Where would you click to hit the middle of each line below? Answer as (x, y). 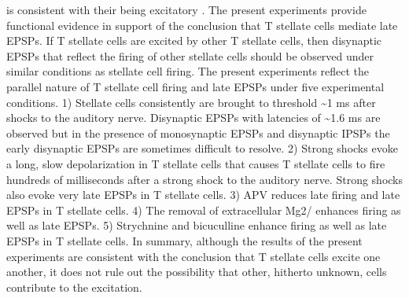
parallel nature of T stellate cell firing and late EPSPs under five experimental (195, 86)
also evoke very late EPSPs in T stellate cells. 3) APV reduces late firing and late (203, 195)
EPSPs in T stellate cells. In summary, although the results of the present (184, 240)
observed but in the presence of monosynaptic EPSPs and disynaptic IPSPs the (198, 132)
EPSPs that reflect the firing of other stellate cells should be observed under (190, 55)
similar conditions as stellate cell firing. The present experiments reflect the (188, 71)
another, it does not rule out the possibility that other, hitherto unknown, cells (197, 272)
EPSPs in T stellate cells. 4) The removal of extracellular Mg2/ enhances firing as (204, 210)
